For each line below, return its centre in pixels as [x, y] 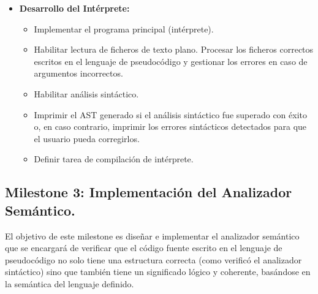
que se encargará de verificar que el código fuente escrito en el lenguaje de [144, 248]
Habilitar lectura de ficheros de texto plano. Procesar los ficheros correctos [174, 49]
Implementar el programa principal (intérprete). [124, 28]
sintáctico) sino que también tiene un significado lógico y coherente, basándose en [158, 272]
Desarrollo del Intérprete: [74, 8]
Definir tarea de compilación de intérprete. [114, 159]
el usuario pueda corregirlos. [87, 138]
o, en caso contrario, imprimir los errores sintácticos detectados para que [170, 126]
